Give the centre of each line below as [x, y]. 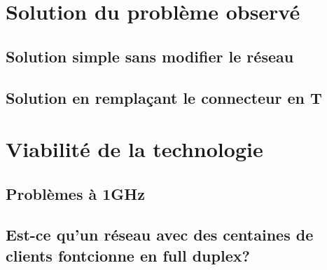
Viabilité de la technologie [134, 149]
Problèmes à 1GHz [75, 193]
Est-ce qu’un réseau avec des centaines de [160, 235]
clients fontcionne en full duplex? [128, 255]
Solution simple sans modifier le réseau [150, 56]
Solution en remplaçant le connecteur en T [164, 97]
